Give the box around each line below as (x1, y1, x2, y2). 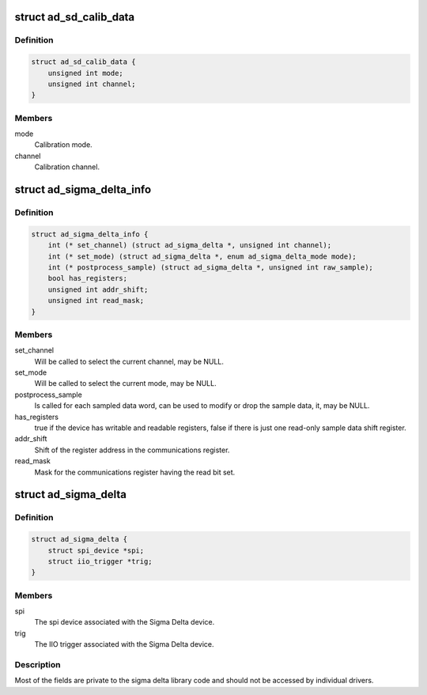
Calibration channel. (34, 162, 100, 172)
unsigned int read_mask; (47, 297, 145, 305)
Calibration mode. (34, 140, 93, 149)
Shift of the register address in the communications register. (34, 445, 230, 455)
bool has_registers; (47, 274, 128, 283)
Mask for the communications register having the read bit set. (34, 467, 236, 477)
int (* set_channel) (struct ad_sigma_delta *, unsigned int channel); (47, 241, 332, 250)
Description (14, 659, 61, 670)
